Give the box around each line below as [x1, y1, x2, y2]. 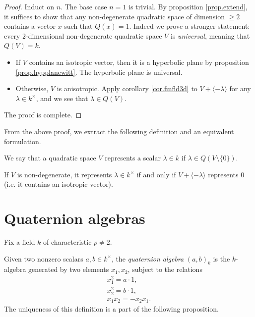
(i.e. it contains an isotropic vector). [4, 179, 113, 189]
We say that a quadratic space [4, 153, 96, 163]
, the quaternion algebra [111, 253, 184, 264]
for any [229, 83, 251, 94]
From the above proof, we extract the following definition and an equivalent [4, 126, 234, 136]
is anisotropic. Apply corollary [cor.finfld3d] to [57, 83, 197, 94]
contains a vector [4, 21, 56, 31]
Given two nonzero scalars [4, 253, 83, 264]
